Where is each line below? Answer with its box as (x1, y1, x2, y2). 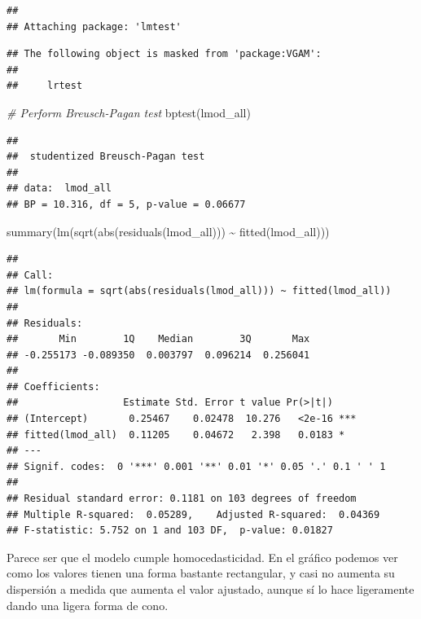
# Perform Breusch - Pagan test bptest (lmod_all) (7, 103, 251, 121)
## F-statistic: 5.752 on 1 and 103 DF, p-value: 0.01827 (7, 525, 333, 537)
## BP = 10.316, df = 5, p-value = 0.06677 (7, 198, 246, 210)
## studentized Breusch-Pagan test (7, 151, 205, 163)
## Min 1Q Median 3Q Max (7, 333, 310, 345)
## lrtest (7, 80, 83, 92)
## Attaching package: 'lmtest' (7, 20, 182, 33)
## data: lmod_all (7, 182, 112, 195)
